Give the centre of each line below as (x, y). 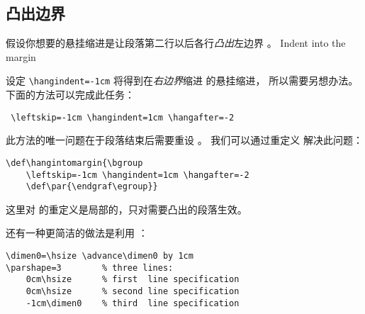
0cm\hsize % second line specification (133, 292)
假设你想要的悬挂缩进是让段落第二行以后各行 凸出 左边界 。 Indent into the (176, 43)
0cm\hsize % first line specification (133, 280)
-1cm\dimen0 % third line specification (133, 303)
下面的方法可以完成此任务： (70, 95)
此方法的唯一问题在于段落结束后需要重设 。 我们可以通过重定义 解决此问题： (184, 140)
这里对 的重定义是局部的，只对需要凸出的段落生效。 (127, 209)
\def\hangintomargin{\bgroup (74, 163)
